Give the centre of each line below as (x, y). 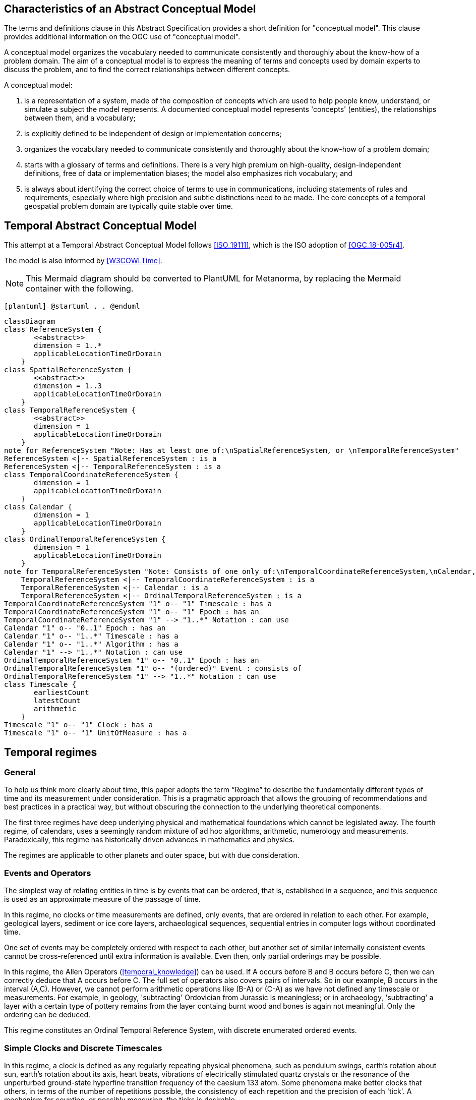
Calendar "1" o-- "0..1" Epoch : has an (85, 628)
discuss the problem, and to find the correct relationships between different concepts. (147, 70)
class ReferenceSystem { (53, 330)
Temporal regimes (51, 752)
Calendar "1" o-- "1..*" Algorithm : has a (91, 644)
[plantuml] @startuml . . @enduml (72, 306)
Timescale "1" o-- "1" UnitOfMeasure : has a (96, 733)
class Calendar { (38, 507)
